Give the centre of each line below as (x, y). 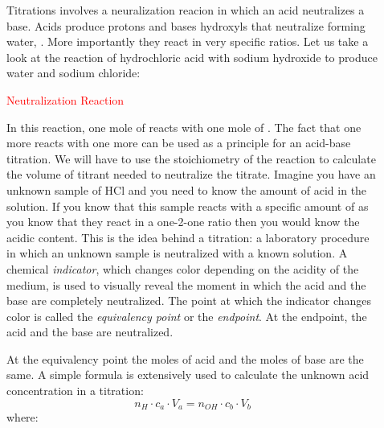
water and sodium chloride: (74, 73)
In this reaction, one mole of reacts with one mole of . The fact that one (184, 127)
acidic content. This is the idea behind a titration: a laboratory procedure (188, 237)
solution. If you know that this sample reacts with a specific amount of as (188, 206)
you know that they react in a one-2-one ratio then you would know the (183, 222)
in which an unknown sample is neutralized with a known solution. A (177, 253)
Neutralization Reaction (65, 99)
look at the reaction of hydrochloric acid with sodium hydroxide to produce (192, 57)
